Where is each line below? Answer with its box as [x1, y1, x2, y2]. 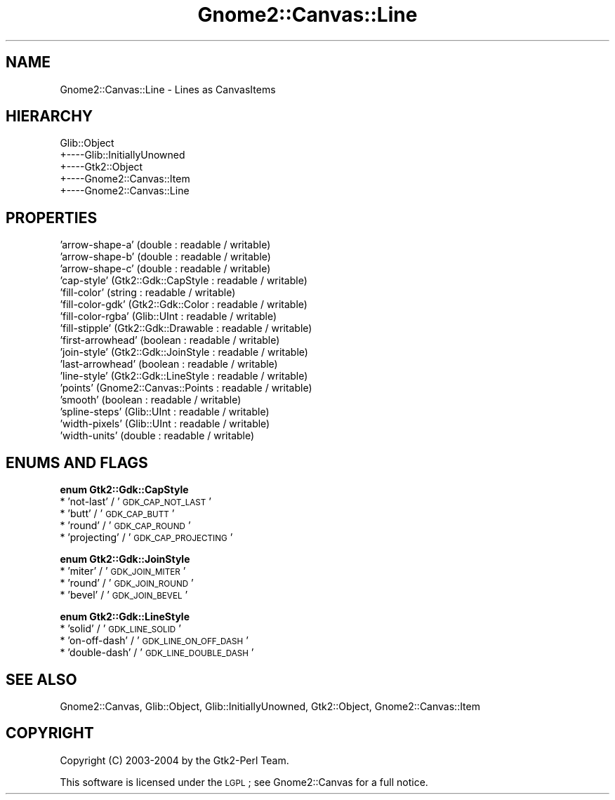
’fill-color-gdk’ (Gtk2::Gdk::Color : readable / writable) [60, 298, 307, 311]
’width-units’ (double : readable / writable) [60, 429, 255, 442]
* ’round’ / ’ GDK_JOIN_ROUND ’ [60, 577, 194, 589]
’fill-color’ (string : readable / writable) [60, 286, 236, 299]
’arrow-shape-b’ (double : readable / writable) [60, 251, 271, 263]
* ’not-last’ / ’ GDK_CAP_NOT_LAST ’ [60, 495, 211, 508]
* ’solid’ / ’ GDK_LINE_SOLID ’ [60, 622, 181, 635]
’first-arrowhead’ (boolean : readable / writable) [60, 334, 280, 347]
